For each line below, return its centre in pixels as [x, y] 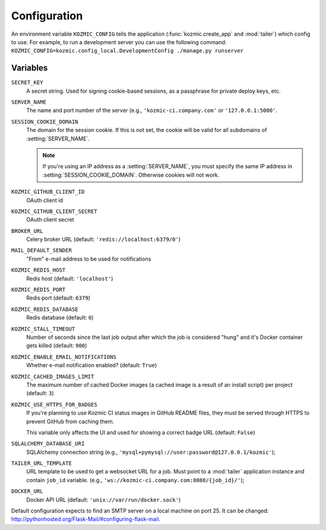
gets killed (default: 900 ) [57, 345]
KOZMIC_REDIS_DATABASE [45, 309]
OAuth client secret [50, 220]
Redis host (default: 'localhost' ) [70, 278]
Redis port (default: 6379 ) [58, 298]
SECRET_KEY [27, 83]
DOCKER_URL [27, 491]
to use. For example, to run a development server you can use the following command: [119, 42]
